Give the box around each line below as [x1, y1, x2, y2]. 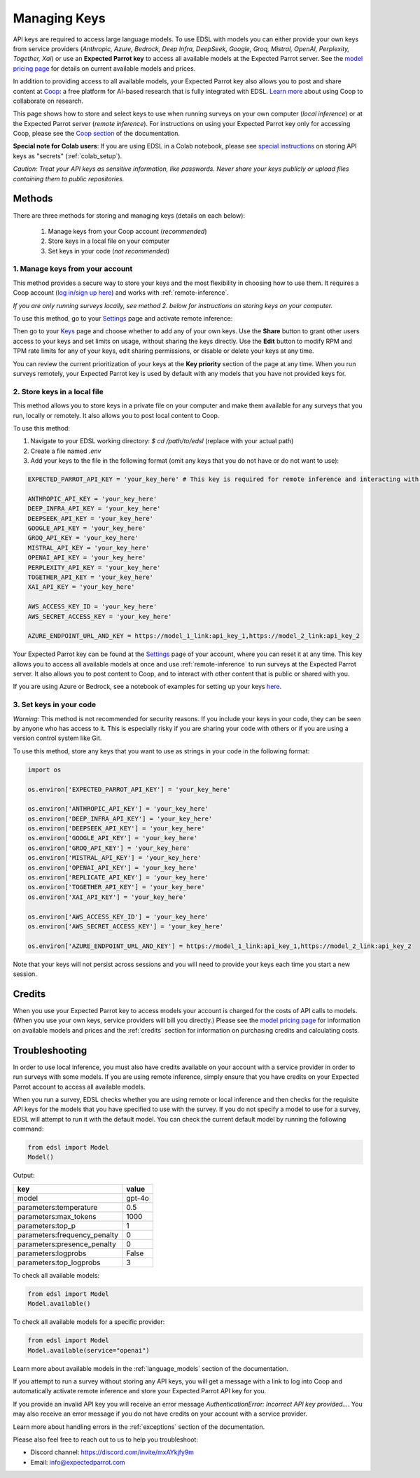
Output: [13, 1171, 35, 1180]
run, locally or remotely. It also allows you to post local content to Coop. [13, 411, 220, 419]
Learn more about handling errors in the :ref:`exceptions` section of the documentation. [13, 1422, 265, 1431]
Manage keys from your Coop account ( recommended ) [48, 227, 207, 235]
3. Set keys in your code [13, 700, 97, 710]
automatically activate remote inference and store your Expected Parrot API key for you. [13, 1387, 266, 1395]
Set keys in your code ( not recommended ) [48, 246, 170, 255]
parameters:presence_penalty [17, 1239, 117, 1249]
